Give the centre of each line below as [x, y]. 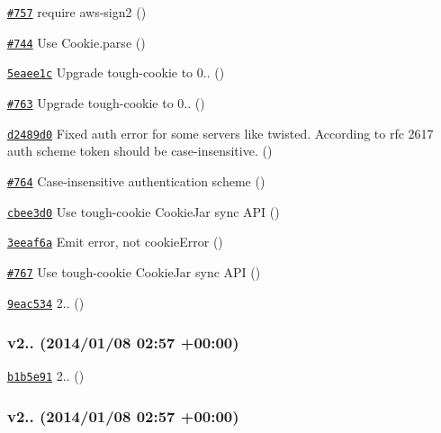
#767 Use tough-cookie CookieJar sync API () [134, 271]
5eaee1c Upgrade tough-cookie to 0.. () [116, 72]
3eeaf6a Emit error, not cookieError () [115, 242]
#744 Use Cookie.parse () [76, 42]
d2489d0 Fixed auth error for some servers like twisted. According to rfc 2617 [220, 133]
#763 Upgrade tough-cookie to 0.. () [106, 102]
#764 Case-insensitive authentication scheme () [136, 180]
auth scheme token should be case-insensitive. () [140, 151]
